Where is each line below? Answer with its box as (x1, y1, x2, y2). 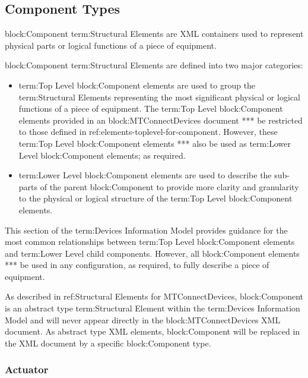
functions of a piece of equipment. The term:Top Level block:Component (18, 102, 283, 115)
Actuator (5, 362, 49, 377)
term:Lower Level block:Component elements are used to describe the (18, 169, 272, 181)
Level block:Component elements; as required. (18, 149, 186, 161)
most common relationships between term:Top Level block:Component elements (5, 235, 295, 248)
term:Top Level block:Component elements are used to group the (18, 78, 256, 91)
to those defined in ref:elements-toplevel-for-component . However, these (18, 125, 278, 138)
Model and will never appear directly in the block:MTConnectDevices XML (5, 313, 281, 326)
